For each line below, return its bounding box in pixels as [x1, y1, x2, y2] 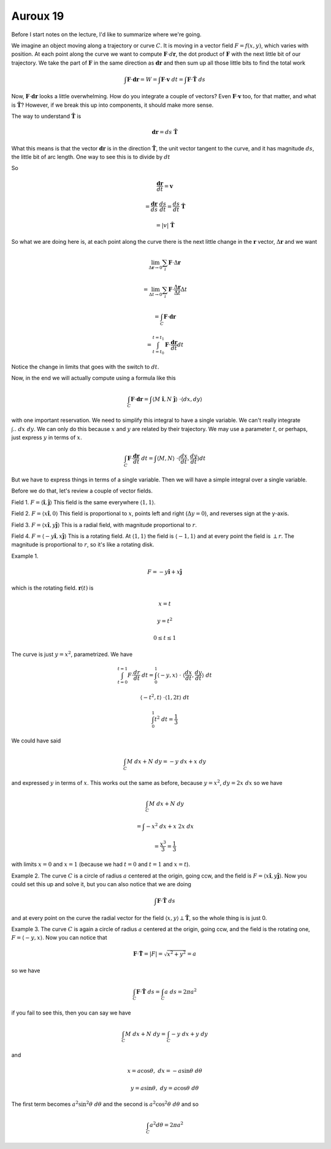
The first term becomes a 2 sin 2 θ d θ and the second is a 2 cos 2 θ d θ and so [11, 1100, 199, 1108]
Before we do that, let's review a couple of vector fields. [11, 487, 153, 494]
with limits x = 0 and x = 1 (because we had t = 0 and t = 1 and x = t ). [11, 860, 190, 868]
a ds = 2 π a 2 [164, 987, 197, 995]
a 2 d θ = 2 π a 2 [149, 1121, 184, 1129]
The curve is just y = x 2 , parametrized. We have [11, 650, 133, 658]
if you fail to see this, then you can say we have [11, 1009, 131, 1016]
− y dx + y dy [171, 1030, 208, 1037]
